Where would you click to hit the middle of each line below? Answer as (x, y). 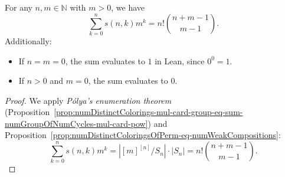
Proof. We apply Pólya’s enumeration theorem (88, 100)
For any (19, 7)
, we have (128, 7)
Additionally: (28, 40)
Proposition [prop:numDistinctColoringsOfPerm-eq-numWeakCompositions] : (143, 135)
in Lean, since (180, 60)
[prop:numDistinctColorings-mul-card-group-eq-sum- (148, 112)
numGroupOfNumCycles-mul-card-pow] (76, 123)
